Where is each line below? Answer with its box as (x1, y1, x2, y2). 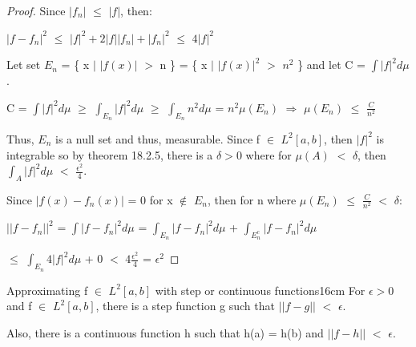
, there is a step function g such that (95, 297, 275, 314)
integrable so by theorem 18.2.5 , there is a (6, 146, 213, 163)
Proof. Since (6, 2, 66, 18)
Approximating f (6, 281, 88, 298)
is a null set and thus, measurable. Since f (55, 130, 261, 147)
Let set (6, 56, 41, 73)
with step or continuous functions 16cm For (155, 281, 366, 298)
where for (245, 146, 292, 163)
